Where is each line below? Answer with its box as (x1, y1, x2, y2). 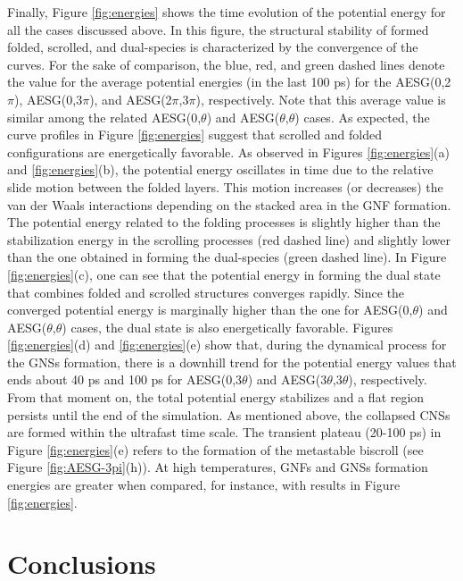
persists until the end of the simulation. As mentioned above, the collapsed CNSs (7, 405, 451, 424)
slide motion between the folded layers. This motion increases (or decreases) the (7, 177, 443, 196)
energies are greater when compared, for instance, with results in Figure (7, 476, 401, 494)
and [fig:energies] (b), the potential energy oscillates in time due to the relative (7, 160, 434, 179)
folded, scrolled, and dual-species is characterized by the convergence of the (7, 38, 418, 56)
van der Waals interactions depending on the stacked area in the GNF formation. (7, 195, 451, 214)
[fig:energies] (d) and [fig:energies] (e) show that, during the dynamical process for (7, 335, 447, 354)
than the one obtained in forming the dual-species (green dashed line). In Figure (7, 248, 447, 266)
